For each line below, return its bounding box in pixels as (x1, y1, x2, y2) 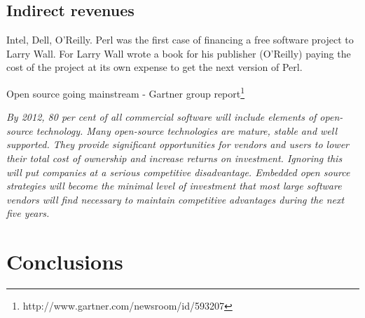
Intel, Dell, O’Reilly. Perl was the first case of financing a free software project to (6, 32, 354, 47)
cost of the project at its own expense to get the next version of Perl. (6, 60, 303, 74)
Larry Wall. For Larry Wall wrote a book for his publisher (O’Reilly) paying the (6, 46, 351, 60)
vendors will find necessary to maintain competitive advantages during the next (6, 192, 345, 206)
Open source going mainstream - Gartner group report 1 (6, 84, 245, 100)
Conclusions (6, 247, 123, 276)
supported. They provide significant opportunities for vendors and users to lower (6, 137, 349, 152)
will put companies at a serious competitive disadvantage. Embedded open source (6, 164, 350, 179)
